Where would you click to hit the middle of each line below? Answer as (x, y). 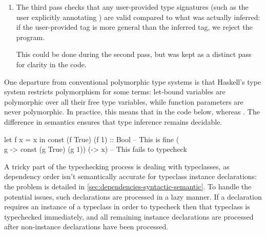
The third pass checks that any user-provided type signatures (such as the (132, 7)
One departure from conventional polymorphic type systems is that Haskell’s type (133, 81)
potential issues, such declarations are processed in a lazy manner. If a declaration (133, 196)
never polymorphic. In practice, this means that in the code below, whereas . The (132, 112)
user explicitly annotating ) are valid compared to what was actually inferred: (138, 17)
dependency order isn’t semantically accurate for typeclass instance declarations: (130, 176)
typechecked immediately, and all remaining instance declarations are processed (129, 216)
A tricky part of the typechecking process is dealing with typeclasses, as (117, 166)
